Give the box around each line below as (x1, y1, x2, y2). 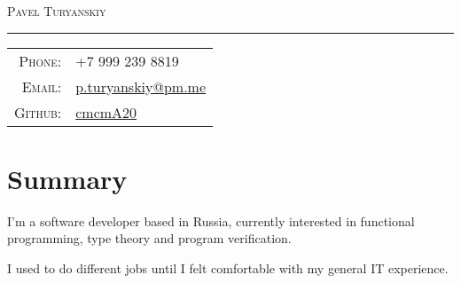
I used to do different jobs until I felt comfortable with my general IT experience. (7, 258, 449, 277)
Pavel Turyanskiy (7, 2, 106, 20)
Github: (14, 101, 62, 122)
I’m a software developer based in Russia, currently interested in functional (7, 211, 415, 230)
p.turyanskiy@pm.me (75, 75, 207, 97)
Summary (7, 160, 128, 196)
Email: (21, 75, 62, 97)
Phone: (19, 50, 62, 71)
